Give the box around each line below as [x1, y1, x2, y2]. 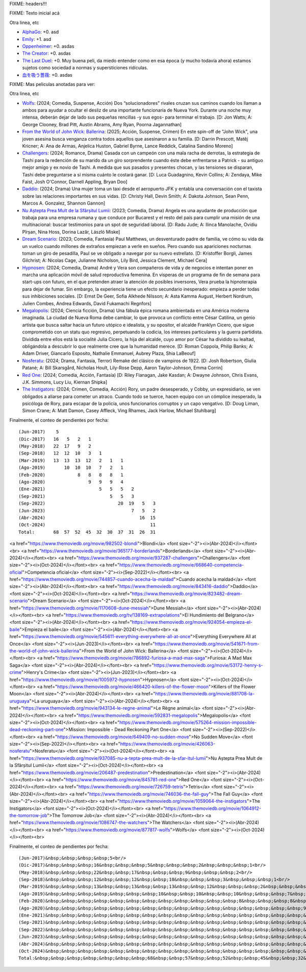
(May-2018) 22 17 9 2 [18, 443, 91, 449]
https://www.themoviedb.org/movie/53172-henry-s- [154, 662, 263, 668]
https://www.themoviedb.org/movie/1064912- [165, 805, 262, 811]
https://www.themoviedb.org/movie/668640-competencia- [119, 562, 244, 568]
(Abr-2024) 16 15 [18, 514, 156, 521]
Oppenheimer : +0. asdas [22, 43, 74, 49]
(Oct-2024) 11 [18, 522, 156, 528]
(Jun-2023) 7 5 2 [18, 508, 156, 513]
